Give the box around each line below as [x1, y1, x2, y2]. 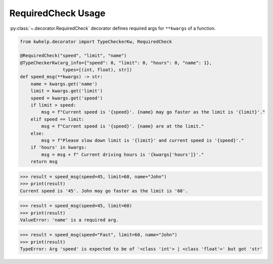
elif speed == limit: [30, 116, 84, 122]
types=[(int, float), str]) [62, 67, 132, 73]
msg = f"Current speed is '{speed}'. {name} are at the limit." [41, 124, 204, 129]
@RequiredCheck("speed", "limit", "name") [20, 53, 127, 59]
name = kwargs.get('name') [30, 81, 98, 87]
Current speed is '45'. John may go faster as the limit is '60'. [20, 188, 188, 194]
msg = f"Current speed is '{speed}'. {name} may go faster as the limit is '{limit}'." [41, 109, 265, 115]
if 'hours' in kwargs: [30, 144, 87, 150]
